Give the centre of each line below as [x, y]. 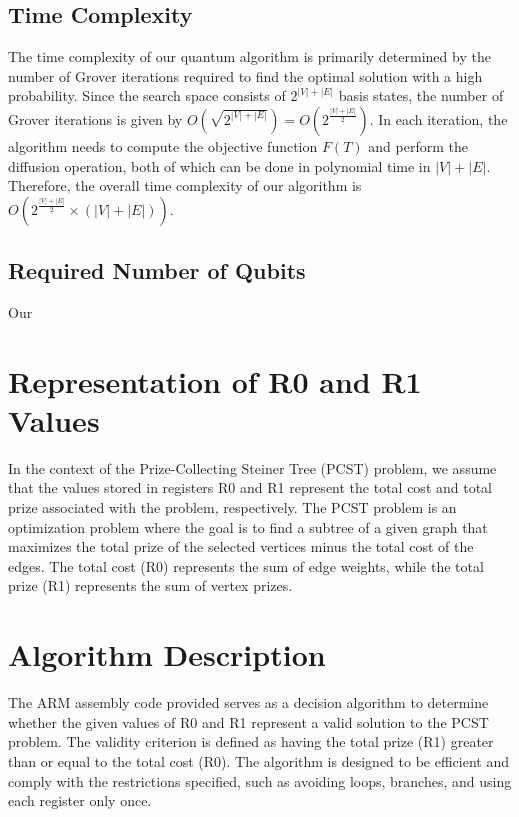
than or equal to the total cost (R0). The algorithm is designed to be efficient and [258, 760]
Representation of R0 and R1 [215, 380]
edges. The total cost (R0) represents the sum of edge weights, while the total [246, 565]
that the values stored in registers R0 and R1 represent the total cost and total [250, 487]
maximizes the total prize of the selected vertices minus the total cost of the [241, 546]
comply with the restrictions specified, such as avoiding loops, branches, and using [260, 780]
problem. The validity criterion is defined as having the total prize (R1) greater [251, 741]
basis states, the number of [421, 95]
